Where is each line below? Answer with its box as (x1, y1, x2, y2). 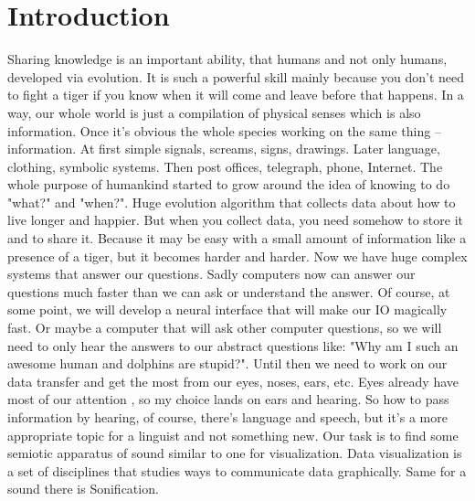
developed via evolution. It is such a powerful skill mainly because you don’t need (7, 67, 465, 86)
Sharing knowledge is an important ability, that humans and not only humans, (7, 49, 448, 69)
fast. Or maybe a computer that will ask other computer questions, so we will (7, 318, 442, 337)
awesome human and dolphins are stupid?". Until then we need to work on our (7, 354, 448, 373)
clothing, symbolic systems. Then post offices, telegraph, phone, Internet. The (7, 156, 443, 176)
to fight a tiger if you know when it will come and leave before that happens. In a (7, 85, 464, 104)
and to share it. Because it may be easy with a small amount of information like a (7, 229, 467, 248)
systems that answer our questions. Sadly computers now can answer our (7, 264, 416, 283)
